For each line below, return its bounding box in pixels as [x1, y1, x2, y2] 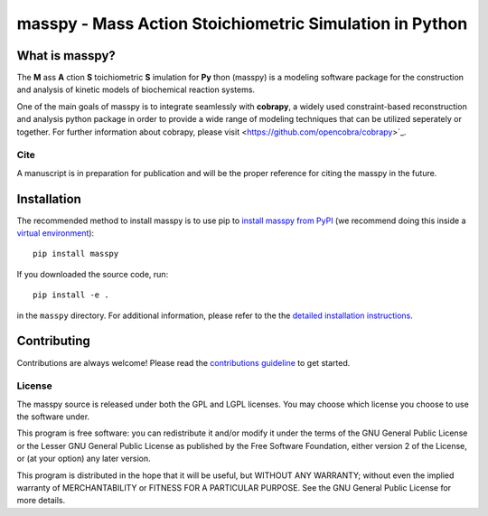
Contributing [16, 333, 90, 349]
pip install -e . [33, 290, 109, 300]
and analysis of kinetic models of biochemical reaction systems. [16, 84, 256, 95]
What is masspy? [16, 48, 117, 63]
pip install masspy [33, 249, 119, 259]
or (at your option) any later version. [16, 453, 151, 464]
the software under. [16, 411, 90, 422]
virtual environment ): [16, 228, 95, 239]
